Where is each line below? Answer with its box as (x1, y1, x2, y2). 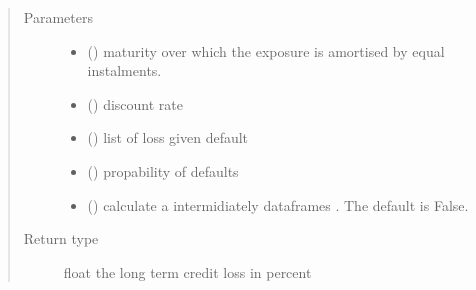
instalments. (87, 60, 162, 81)
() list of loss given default (87, 127, 249, 148)
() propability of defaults (87, 160, 239, 181)
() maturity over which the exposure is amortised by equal (87, 40, 445, 61)
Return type (23, 228, 99, 249)
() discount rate (87, 93, 183, 114)
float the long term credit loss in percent (63, 261, 312, 282)
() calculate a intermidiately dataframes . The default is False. (87, 194, 469, 215)
